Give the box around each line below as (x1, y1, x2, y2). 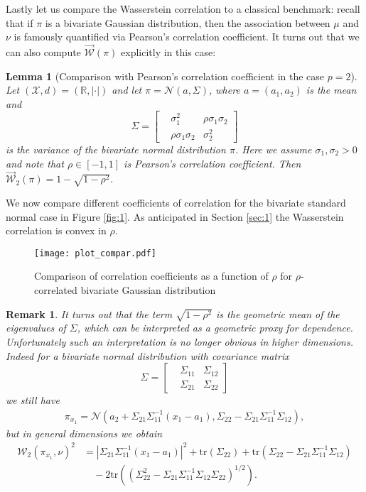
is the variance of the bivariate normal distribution (6, 141, 226, 156)
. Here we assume (235, 141, 312, 156)
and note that (6, 155, 64, 170)
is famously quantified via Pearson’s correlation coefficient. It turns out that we (14, 29, 360, 44)
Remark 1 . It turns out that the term (6, 306, 173, 321)
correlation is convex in (6, 223, 107, 238)
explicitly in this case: (121, 45, 216, 59)
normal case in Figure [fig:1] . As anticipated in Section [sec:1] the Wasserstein (6, 209, 344, 224)
